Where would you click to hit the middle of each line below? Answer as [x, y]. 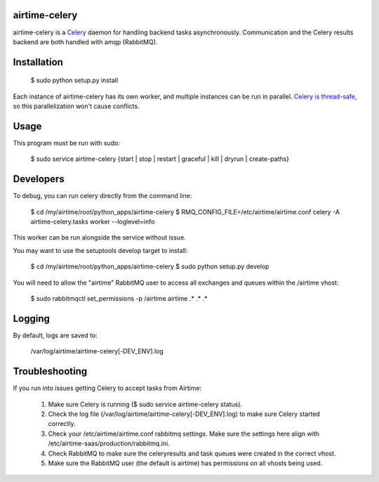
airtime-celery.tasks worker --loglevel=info [93, 222]
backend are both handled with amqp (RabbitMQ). [85, 41]
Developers [39, 179]
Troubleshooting [50, 371]
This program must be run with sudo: [67, 143]
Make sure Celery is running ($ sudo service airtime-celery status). [145, 404]
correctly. [62, 424]
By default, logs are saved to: [55, 335]
